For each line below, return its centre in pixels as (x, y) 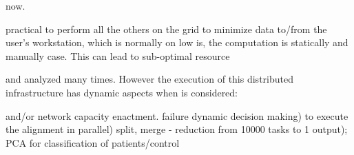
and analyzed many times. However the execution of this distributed (149, 79)
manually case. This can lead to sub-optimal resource (118, 55)
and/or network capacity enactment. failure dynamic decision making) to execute (177, 115)
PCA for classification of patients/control (93, 142)
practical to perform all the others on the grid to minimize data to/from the (166, 29)
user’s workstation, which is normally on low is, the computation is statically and (177, 42)
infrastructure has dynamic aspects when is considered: (122, 92)
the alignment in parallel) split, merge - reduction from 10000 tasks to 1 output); (177, 129)
